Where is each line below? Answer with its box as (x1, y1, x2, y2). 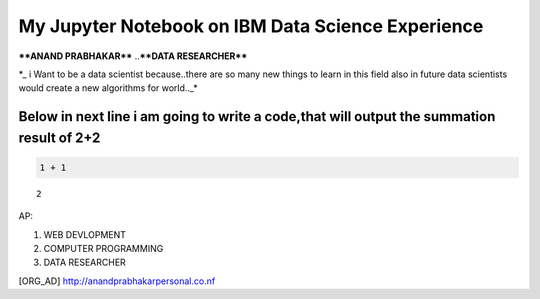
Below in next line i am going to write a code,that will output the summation (18, 108, 496, 125)
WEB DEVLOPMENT (43, 228, 127, 240)
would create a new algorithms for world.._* (18, 82, 199, 94)
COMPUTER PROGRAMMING (43, 243, 164, 255)
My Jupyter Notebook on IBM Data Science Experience (18, 15, 484, 37)
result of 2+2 (18, 129, 101, 146)
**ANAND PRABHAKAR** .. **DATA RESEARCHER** (18, 50, 248, 62)
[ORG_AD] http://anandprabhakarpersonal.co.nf (18, 275, 216, 287)
